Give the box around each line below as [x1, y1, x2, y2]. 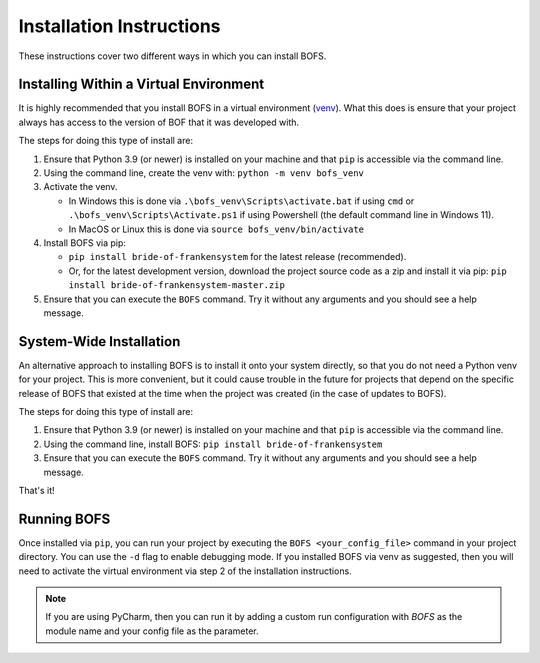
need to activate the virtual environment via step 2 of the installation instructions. [18, 565, 352, 577]
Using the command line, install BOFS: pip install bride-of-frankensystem [43, 438, 383, 450]
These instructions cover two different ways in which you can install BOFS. [18, 50, 327, 62]
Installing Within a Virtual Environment [18, 76, 265, 93]
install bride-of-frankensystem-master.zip [68, 280, 285, 291]
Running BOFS [18, 510, 111, 527]
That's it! [18, 484, 55, 496]
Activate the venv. [43, 181, 118, 193]
